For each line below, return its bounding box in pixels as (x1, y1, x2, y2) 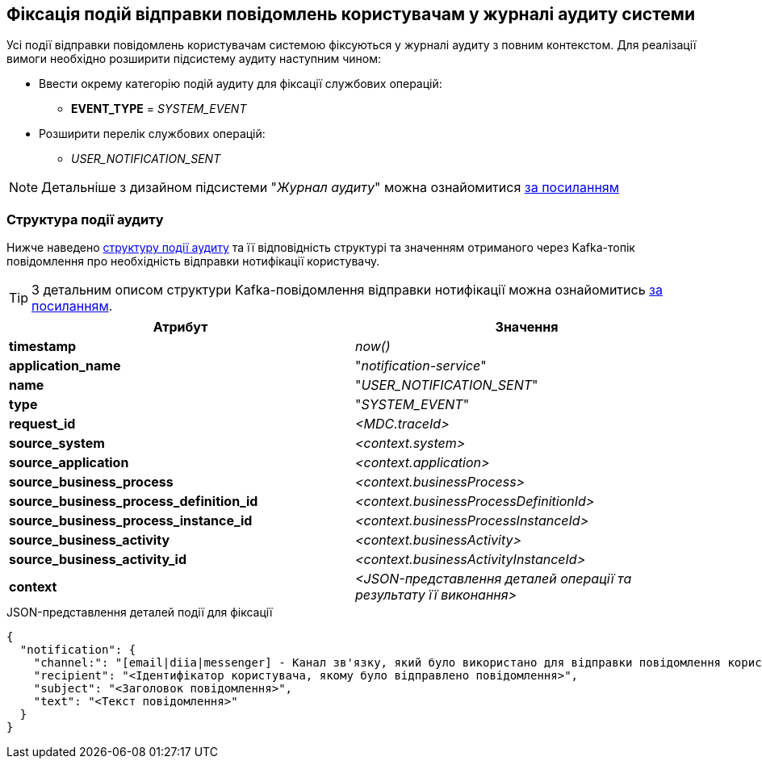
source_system (9, 435, 105, 452)
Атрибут (153, 319, 208, 336)
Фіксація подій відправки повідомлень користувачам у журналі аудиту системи (6, 4, 695, 24)
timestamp (9, 338, 77, 355)
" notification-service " (355, 357, 487, 374)
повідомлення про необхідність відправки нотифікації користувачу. (6, 254, 380, 269)
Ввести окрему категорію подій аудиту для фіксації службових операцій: (39, 77, 442, 91)
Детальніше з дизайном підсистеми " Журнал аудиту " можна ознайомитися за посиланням (41, 179, 619, 196)
